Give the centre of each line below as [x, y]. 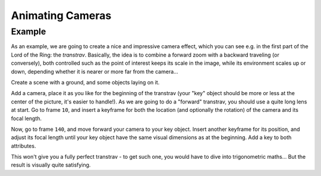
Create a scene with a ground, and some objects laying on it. [85, 82]
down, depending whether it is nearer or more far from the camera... [95, 71]
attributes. [23, 146]
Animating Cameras [61, 15]
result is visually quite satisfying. [51, 165]
